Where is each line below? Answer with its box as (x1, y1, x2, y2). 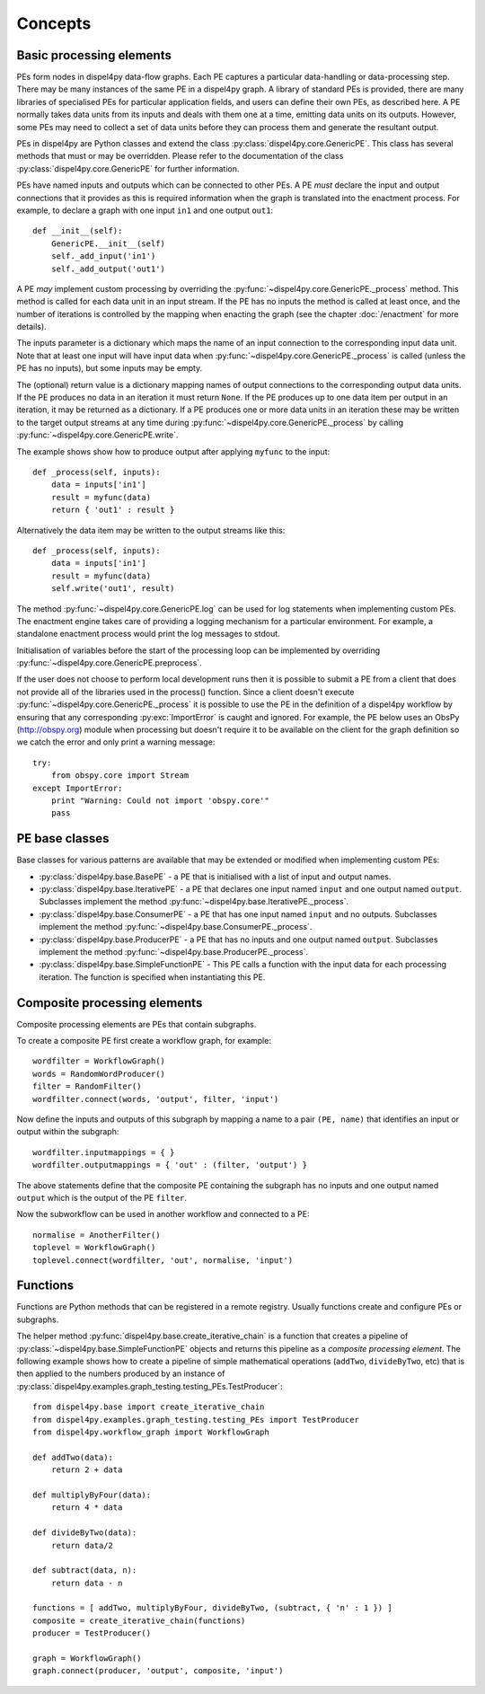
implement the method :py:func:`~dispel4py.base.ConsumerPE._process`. (39, 922, 313, 932)
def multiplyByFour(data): (32, 1489, 152, 1500)
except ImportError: (32, 782, 123, 793)
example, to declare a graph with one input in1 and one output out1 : (16, 205, 274, 216)
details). (16, 322, 47, 332)
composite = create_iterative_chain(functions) (32, 1615, 246, 1626)
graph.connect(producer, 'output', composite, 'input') (32, 1666, 284, 1676)
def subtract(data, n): (32, 1566, 137, 1575)
